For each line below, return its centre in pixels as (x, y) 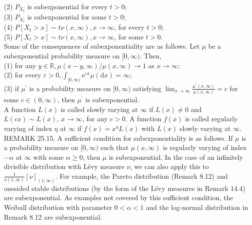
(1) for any (20, 65)
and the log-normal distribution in (197, 207)
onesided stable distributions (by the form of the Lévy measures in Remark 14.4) (125, 188)
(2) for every (23, 75)
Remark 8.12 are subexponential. (53, 216)
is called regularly (211, 119)
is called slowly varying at (99, 109)
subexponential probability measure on (62, 55)
